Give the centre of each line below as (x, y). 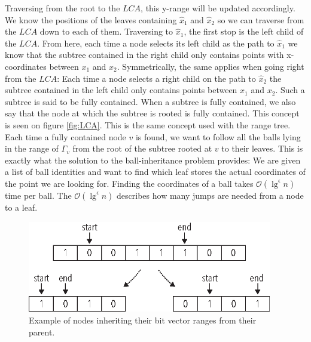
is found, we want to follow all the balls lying (218, 136)
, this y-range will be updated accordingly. (218, 8)
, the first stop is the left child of (244, 31)
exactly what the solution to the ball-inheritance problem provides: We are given (153, 160)
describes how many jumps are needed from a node (210, 195)
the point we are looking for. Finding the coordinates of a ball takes (129, 183)
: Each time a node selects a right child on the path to (156, 78)
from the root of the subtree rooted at (142, 148)
